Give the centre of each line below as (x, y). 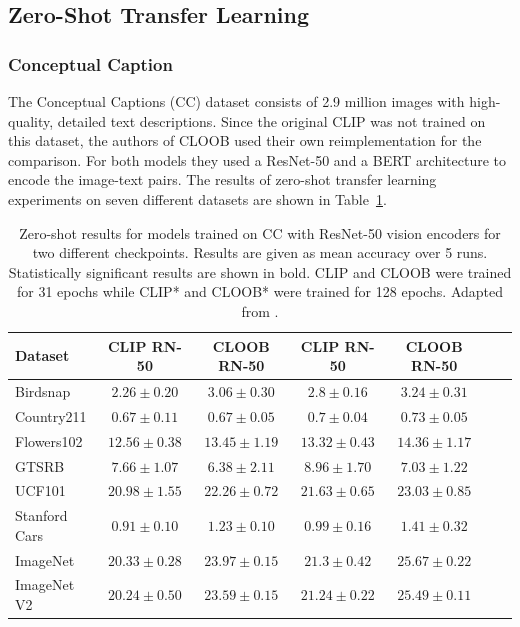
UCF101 (40, 490)
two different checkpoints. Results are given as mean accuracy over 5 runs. (260, 252)
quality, (31, 120)
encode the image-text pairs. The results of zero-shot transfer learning (222, 179)
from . (260, 310)
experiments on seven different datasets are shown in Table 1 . (197, 198)
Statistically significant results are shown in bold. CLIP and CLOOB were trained (260, 271)
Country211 (51, 415)
